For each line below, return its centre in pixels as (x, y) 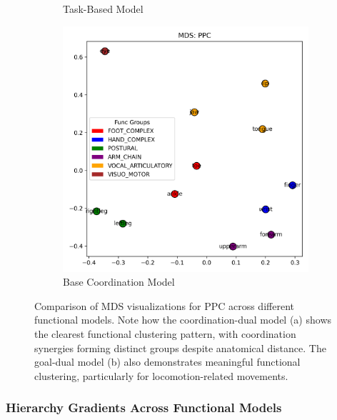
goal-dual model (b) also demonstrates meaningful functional (167, 362)
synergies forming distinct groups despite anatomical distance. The (180, 347)
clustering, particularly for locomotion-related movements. (161, 375)
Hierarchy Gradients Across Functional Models (144, 407)
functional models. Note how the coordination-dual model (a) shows (183, 320)
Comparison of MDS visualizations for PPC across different (164, 305)
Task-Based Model (103, 9)
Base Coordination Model (119, 282)
